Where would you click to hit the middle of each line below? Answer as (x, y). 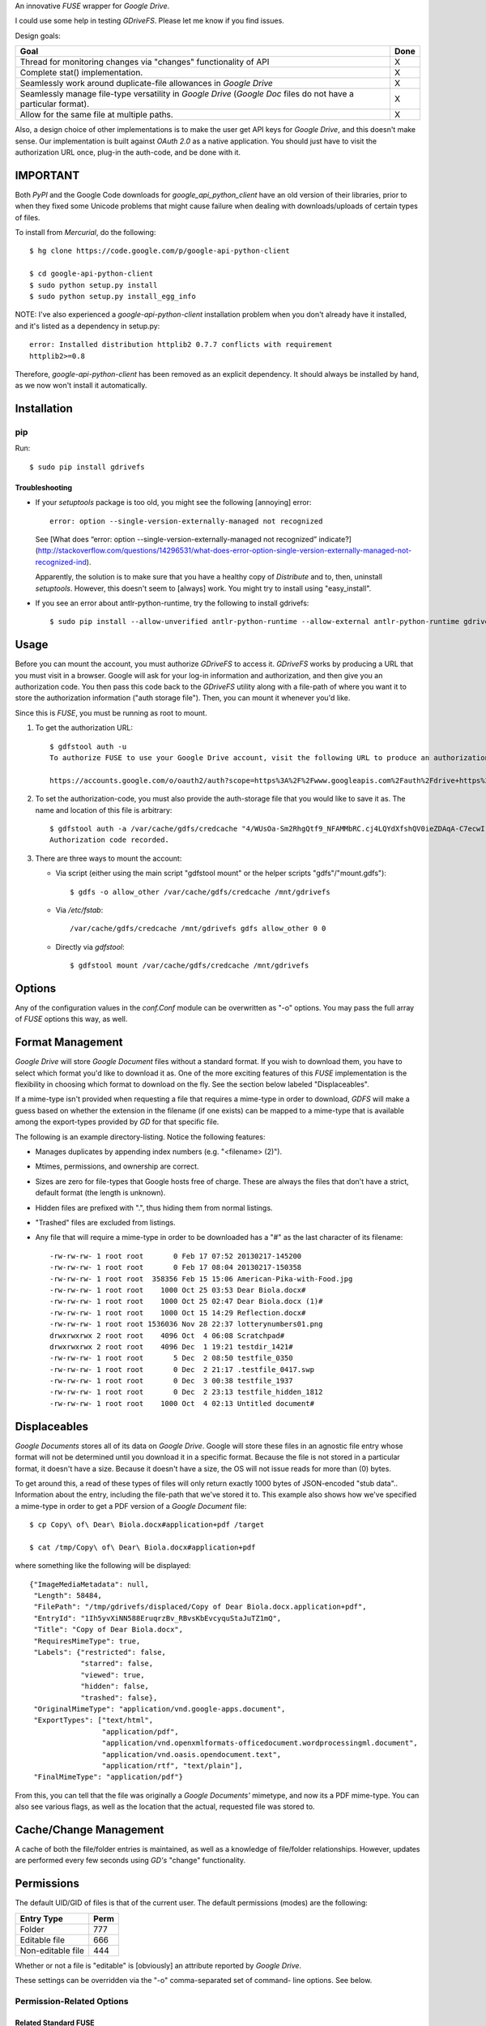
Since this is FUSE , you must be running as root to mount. (111, 712)
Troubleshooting (44, 487)
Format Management (69, 1043)
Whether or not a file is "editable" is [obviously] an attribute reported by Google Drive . (158, 1965)
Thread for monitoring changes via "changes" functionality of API (145, 62)
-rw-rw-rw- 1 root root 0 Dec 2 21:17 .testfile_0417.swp (182, 1369)
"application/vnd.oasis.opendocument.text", (192, 1754)
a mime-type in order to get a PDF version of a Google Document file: (131, 1506)
